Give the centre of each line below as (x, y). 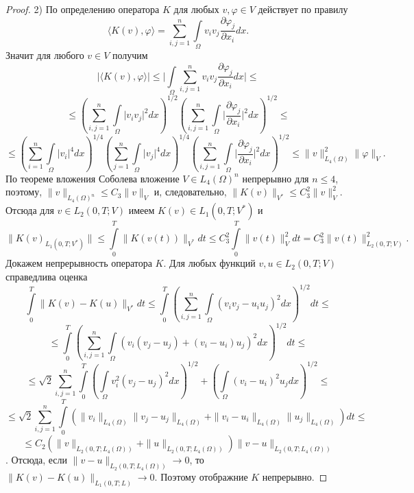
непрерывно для (276, 178)
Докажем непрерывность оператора (79, 263)
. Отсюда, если (37, 460)
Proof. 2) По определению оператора (83, 9)
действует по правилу (303, 9)
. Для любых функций (209, 263)
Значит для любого (45, 55)
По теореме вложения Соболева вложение (93, 178)
